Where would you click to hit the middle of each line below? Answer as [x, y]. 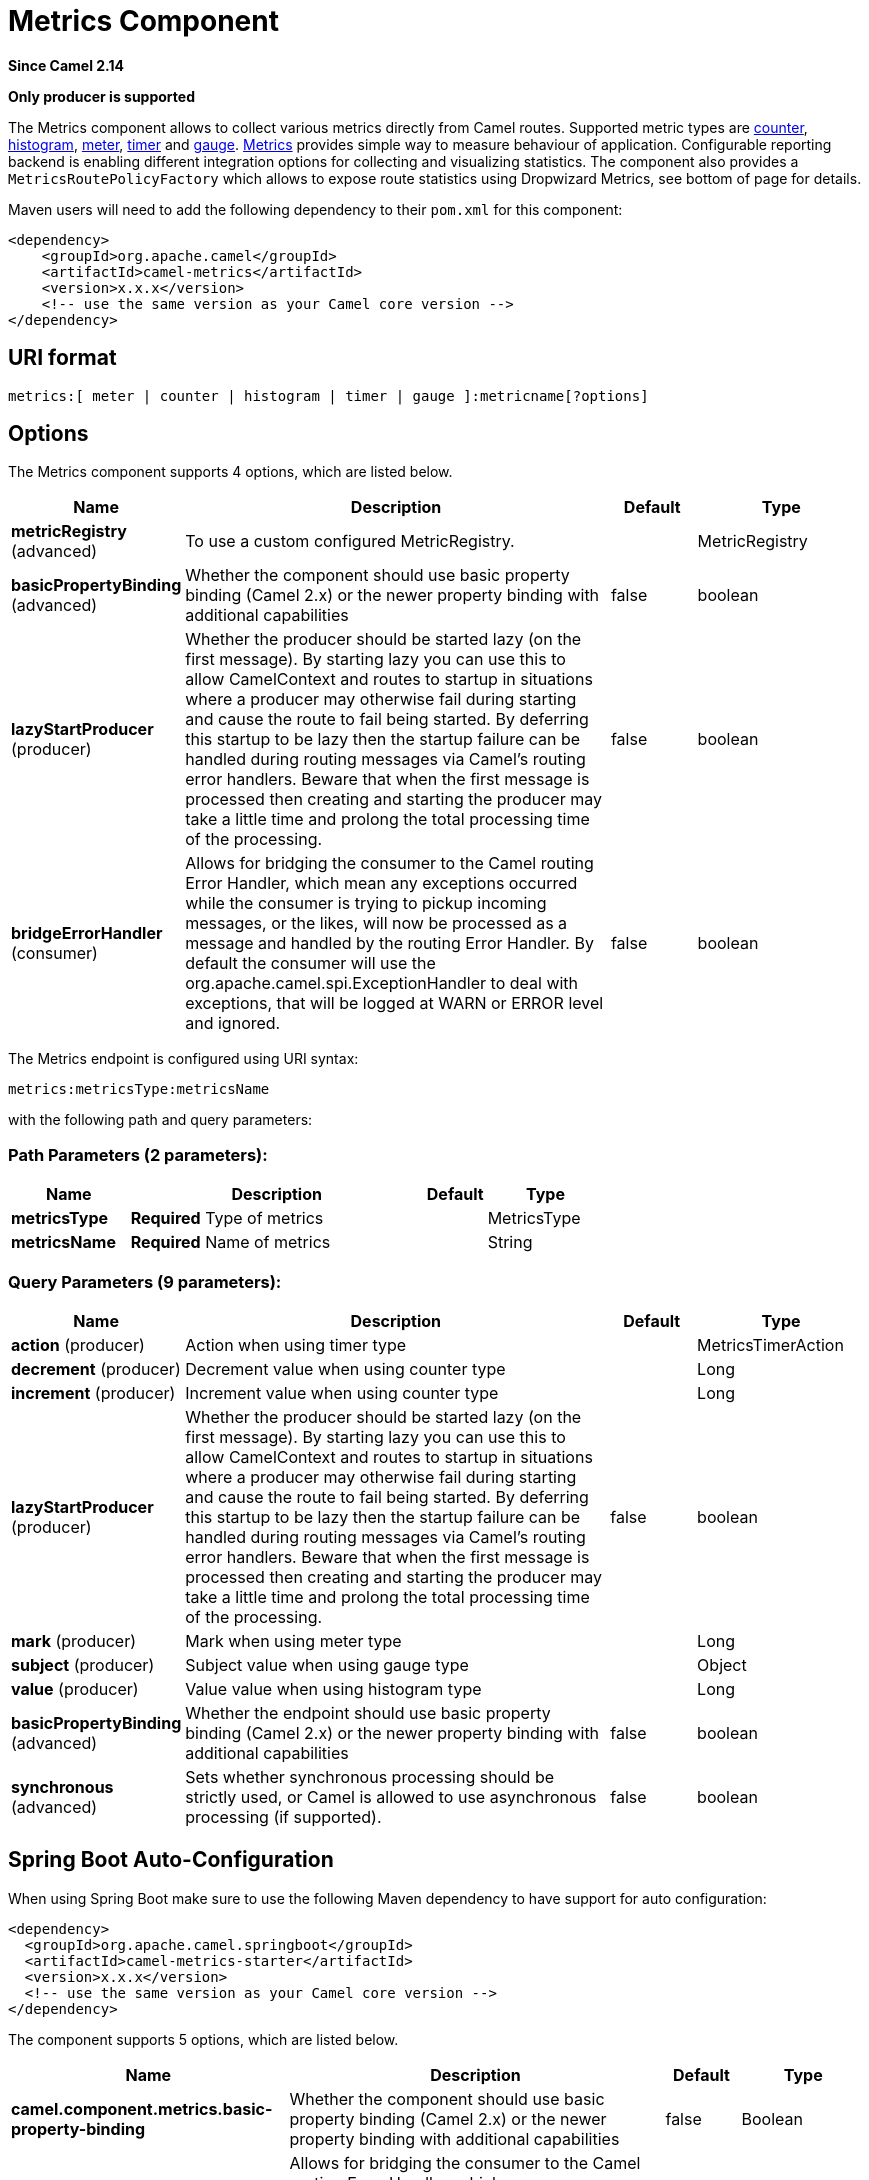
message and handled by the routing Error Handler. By [389, 943]
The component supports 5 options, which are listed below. [203, 2039]
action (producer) [78, 1344]
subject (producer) [83, 1664]
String [510, 1242]
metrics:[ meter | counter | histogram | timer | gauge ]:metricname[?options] [328, 395]
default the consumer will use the [310, 963]
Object [722, 1664]
